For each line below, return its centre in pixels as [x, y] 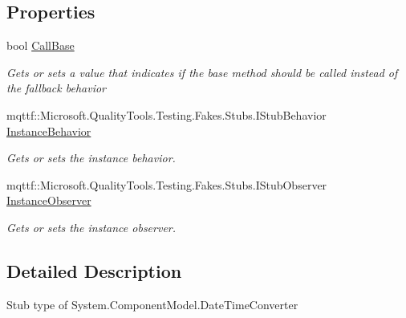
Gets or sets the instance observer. [91, 227]
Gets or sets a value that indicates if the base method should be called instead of [202, 72]
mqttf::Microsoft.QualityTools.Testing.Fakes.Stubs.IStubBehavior [166, 114]
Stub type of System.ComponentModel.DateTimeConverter [152, 304]
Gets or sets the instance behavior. [91, 158]
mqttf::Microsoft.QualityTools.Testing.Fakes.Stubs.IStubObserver [167, 184]
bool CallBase [41, 45]
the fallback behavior [56, 88]
